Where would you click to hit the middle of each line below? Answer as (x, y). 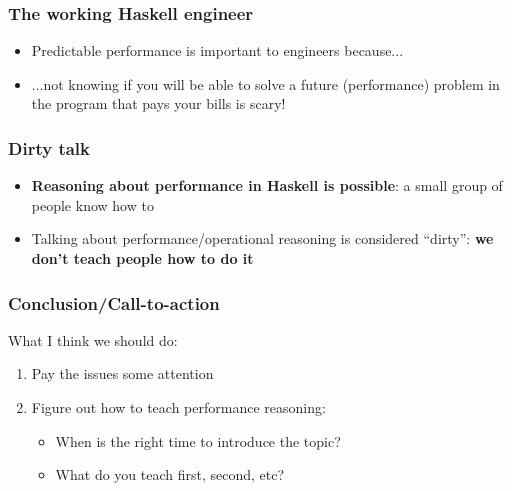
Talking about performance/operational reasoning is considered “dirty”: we (262, 238)
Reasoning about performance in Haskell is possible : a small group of (267, 185)
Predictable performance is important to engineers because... (217, 50)
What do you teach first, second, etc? (170, 474)
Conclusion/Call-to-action (114, 302)
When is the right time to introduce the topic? (198, 440)
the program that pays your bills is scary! (158, 103)
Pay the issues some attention (122, 373)
